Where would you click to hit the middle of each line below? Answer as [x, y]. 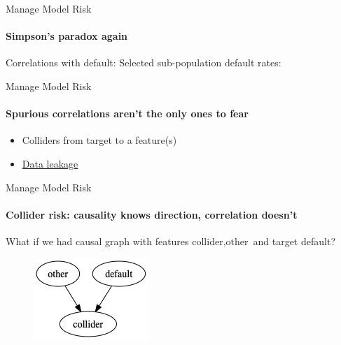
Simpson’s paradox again [67, 36]
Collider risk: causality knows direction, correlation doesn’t [152, 214]
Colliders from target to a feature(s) [99, 140]
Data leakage [50, 163]
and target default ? [294, 241]
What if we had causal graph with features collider [114, 241]
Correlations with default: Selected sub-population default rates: [144, 63]
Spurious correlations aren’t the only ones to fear [127, 113]
